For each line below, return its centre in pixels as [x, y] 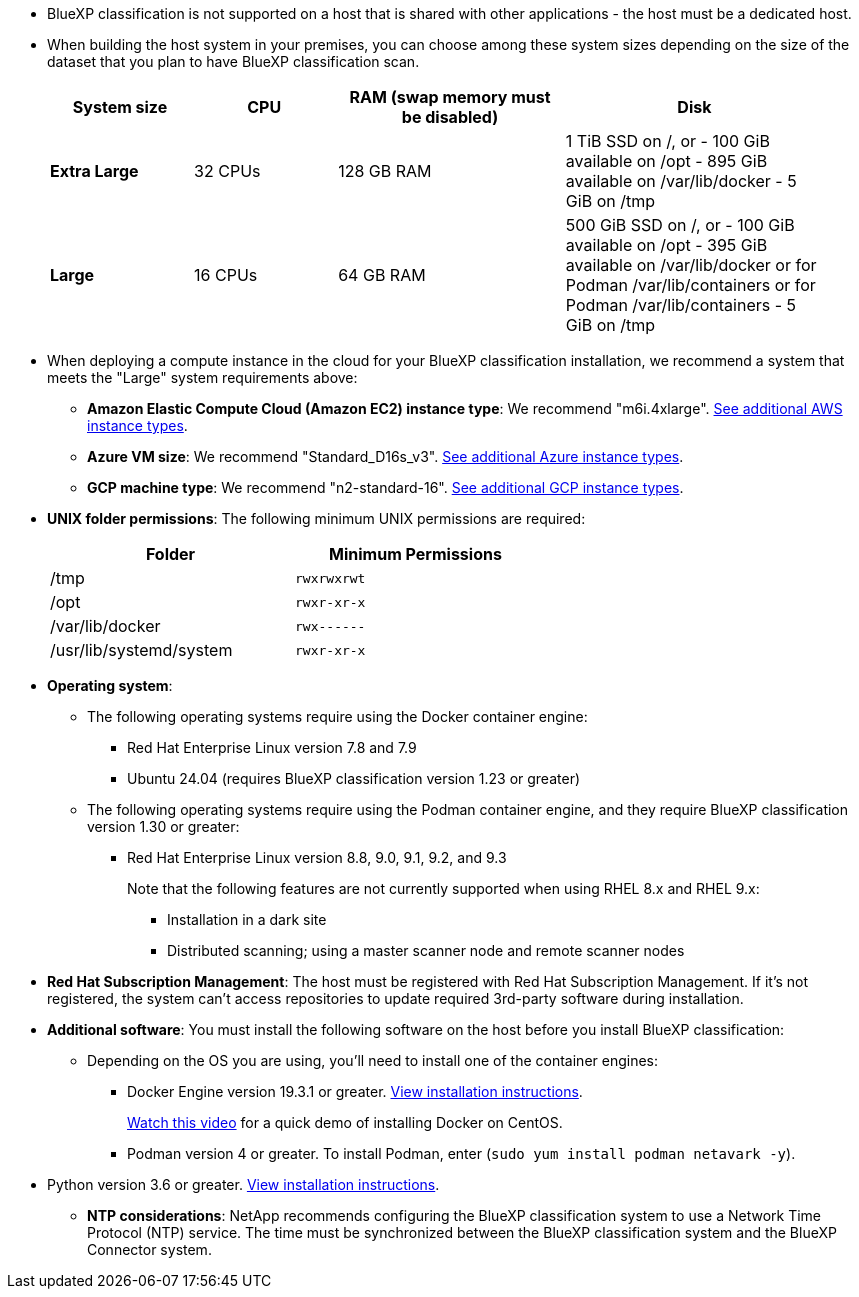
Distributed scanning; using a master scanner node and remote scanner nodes [426, 950]
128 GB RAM [385, 171]
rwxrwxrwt [330, 578]
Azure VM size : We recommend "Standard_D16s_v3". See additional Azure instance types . [385, 456]
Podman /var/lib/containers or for [690, 285]
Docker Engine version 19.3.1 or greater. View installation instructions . [355, 1091]
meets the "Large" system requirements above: [202, 377]
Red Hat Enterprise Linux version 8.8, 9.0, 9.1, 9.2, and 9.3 [317, 857]
